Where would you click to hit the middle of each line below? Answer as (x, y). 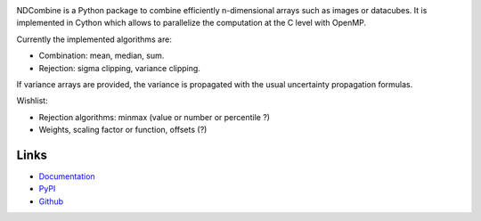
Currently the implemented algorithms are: (94, 39)
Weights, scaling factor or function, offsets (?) (123, 130)
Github (51, 201)
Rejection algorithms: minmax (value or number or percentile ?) (155, 117)
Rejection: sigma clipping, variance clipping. (119, 68)
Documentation (67, 176)
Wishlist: (32, 101)
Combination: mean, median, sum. (102, 56)
